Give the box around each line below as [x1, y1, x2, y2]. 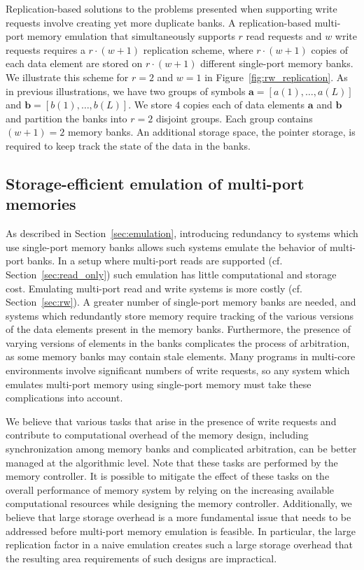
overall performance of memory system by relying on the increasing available [6, 482, 335, 497]
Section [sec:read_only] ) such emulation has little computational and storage [6, 266, 337, 281]
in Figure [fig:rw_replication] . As [204, 69, 348, 84]
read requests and [246, 29, 322, 43]
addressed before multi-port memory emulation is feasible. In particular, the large [6, 523, 356, 538]
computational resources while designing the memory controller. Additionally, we [6, 496, 352, 511]
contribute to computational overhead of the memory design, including [6, 427, 309, 442]
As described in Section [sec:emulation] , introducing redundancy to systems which [6, 226, 358, 241]
